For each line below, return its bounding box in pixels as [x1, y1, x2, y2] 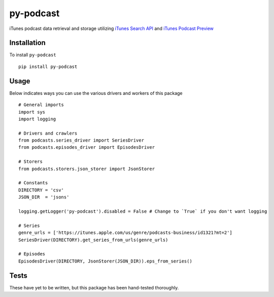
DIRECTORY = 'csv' [18, 187, 64, 193]
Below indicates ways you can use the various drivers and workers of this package [9, 90, 183, 96]
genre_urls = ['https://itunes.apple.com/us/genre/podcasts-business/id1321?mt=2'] [18, 230, 233, 236]
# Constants [18, 180, 48, 186]
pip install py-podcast [18, 63, 78, 70]
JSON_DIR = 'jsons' [18, 194, 70, 200]
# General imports [18, 102, 64, 108]
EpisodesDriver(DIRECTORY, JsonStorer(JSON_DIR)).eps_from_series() [18, 258, 192, 264]
